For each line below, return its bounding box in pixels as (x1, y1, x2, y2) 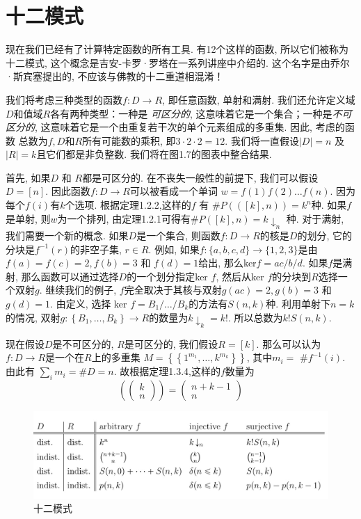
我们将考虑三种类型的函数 (6, 92, 122, 106)
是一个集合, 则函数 (136, 227, 220, 242)
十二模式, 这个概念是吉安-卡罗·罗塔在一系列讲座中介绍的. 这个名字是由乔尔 (6, 55, 350, 70)
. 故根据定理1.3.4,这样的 (113, 364, 220, 378)
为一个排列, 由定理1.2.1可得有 (57, 211, 191, 225)
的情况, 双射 (6, 310, 61, 324)
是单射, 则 (6, 211, 51, 225)
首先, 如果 (6, 170, 51, 184)
